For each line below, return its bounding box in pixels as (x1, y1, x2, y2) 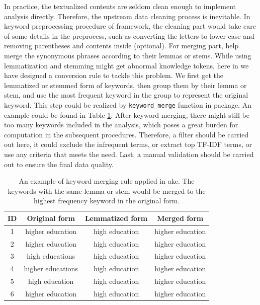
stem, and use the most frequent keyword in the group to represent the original (4, 90, 248, 100)
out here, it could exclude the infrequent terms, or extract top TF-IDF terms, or (4, 139, 252, 149)
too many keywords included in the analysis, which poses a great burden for (4, 119, 238, 130)
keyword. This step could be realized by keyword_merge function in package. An (4, 99, 251, 110)
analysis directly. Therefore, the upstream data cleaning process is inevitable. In (4, 11, 250, 21)
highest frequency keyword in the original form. (33, 195, 180, 206)
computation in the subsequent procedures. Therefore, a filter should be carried (4, 129, 249, 139)
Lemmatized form (84, 212, 148, 223)
